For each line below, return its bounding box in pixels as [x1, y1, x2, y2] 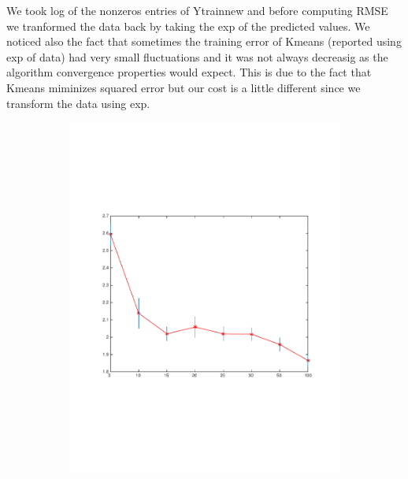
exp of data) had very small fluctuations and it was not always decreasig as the [6, 48, 388, 65]
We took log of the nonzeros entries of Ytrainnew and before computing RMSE [6, 2, 388, 18]
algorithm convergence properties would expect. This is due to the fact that [6, 64, 372, 80]
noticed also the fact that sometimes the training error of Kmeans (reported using [6, 33, 402, 50]
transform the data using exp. [6, 95, 150, 111]
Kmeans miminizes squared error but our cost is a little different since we [6, 79, 361, 95]
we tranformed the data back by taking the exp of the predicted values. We [6, 17, 370, 34]
